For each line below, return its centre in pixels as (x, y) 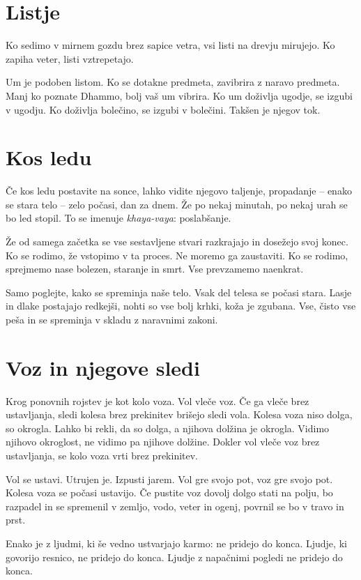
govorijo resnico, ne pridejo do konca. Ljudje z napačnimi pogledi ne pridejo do (174, 557)
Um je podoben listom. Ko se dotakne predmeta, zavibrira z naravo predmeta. (173, 82)
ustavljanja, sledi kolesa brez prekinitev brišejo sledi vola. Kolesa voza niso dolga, (179, 414)
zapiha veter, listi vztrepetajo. (70, 58)
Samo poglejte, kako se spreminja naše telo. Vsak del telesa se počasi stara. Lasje (179, 292)
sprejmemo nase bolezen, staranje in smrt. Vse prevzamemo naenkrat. (155, 269)
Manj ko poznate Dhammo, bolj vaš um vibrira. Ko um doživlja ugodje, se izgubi (179, 95)
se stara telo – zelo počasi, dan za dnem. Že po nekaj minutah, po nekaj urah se (177, 204)
